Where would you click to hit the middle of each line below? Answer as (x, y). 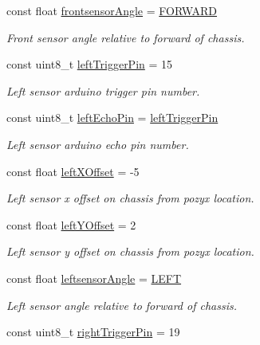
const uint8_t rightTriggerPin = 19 (93, 332)
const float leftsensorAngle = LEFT (94, 278)
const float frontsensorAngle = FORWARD (112, 10)
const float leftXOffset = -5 (73, 171)
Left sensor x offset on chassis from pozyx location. (130, 198)
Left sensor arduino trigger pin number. (103, 90)
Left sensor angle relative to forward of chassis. (122, 305)
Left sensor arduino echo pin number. (98, 144)
